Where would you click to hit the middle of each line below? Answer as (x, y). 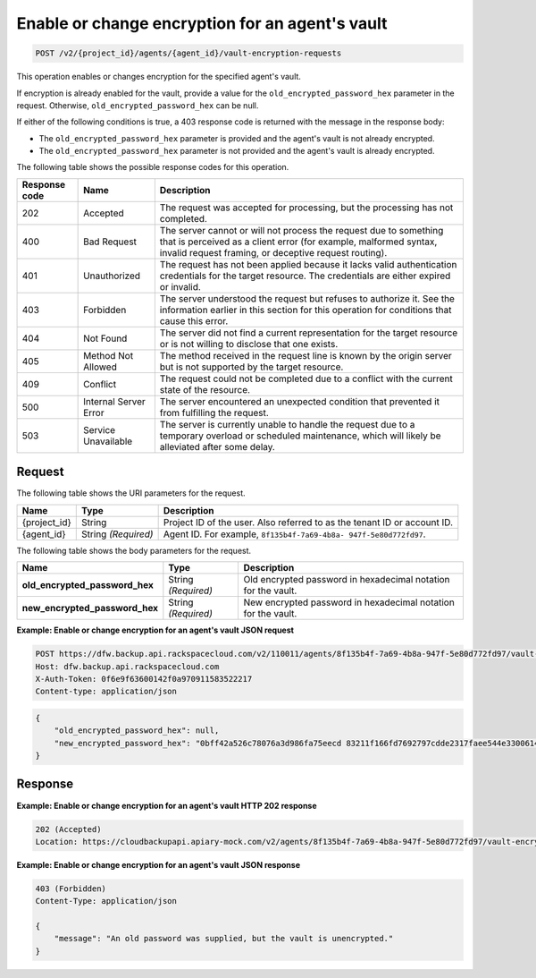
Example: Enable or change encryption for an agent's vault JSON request (155, 630)
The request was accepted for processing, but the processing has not (306, 208)
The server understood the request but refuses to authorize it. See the (307, 298)
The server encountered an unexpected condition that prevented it (300, 401)
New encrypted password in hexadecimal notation (349, 602)
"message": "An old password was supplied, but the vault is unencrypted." (224, 939)
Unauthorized (112, 276)
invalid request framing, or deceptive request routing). (273, 252)
